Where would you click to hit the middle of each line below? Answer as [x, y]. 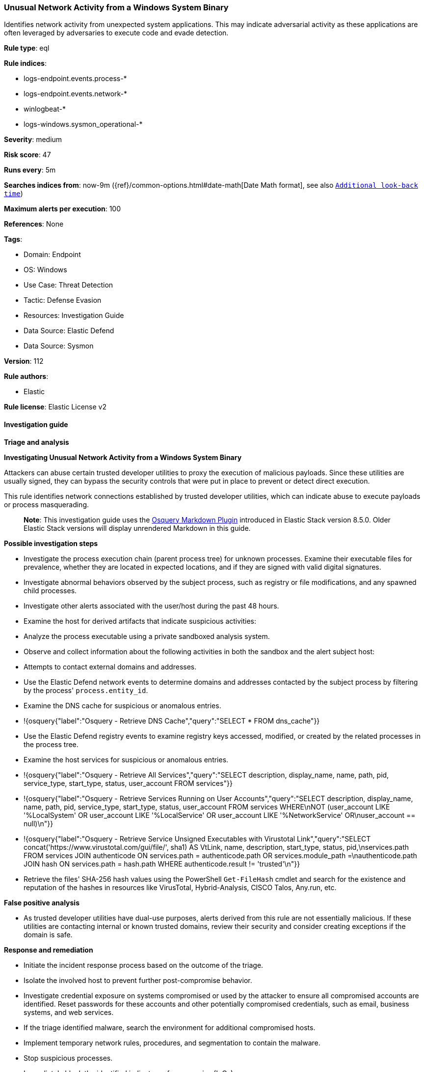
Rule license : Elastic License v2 [55, 407]
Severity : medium [33, 140]
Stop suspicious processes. [68, 1058]
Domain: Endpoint [52, 255]
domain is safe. [48, 934]
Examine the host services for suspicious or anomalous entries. [126, 759]
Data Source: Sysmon [59, 346]
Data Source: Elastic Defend [69, 331]
